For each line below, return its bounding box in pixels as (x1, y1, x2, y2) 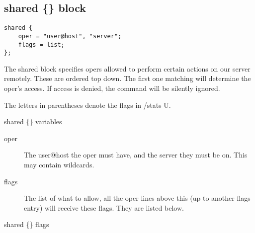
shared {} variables (4, 116, 62, 127)
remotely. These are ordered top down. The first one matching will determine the (4, 73, 251, 83)
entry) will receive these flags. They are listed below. (24, 202, 184, 213)
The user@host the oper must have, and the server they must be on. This (24, 150, 248, 160)
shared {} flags (4, 219, 49, 230)
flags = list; (18, 41, 65, 48)
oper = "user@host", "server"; (18, 32, 122, 40)
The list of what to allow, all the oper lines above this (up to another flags (24, 193, 251, 203)
